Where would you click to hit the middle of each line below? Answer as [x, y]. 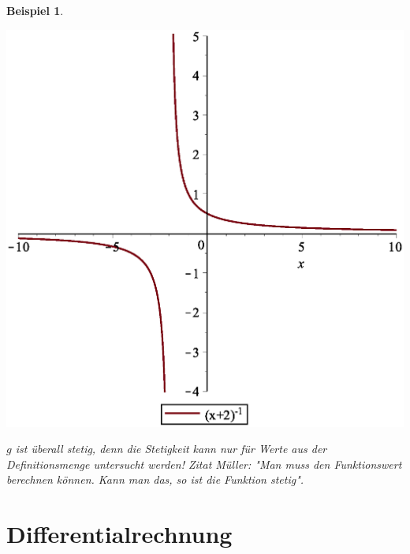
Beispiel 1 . [35, 10]
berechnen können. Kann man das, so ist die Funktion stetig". [155, 479]
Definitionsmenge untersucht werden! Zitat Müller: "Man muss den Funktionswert [204, 464]
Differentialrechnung [119, 534]
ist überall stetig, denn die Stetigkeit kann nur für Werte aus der [171, 449]
